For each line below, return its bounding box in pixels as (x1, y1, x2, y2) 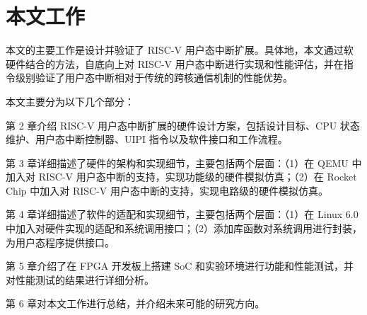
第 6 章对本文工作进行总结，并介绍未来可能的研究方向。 (6, 296, 265, 311)
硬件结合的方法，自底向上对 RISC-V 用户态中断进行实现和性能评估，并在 (6, 56, 344, 71)
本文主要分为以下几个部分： (6, 93, 134, 108)
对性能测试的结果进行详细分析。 (6, 272, 154, 287)
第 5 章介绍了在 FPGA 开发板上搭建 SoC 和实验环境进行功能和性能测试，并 (6, 258, 354, 273)
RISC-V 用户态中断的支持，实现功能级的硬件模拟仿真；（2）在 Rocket (38, 169, 357, 184)
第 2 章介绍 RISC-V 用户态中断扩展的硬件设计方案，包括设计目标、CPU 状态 (6, 118, 360, 132)
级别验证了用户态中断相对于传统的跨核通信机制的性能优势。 (15, 70, 293, 85)
